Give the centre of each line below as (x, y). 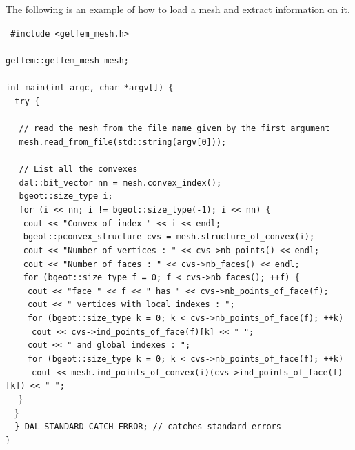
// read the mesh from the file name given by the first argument (174, 128)
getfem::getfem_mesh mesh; (67, 60)
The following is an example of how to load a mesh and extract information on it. (178, 9)
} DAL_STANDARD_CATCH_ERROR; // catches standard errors (148, 427)
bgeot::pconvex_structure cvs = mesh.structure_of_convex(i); (169, 237)
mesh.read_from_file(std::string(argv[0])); (123, 142)
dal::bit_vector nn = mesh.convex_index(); (120, 183)
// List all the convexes (78, 169)
